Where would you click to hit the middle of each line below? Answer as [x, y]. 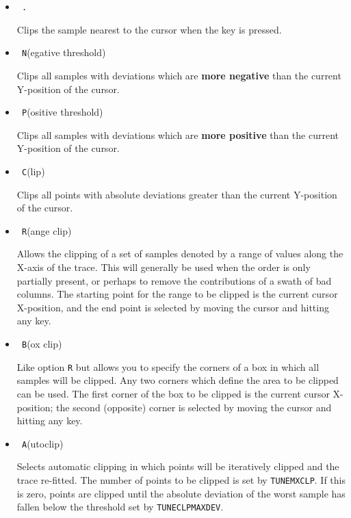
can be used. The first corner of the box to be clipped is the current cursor [173, 393]
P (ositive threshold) [62, 112]
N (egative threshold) [64, 52]
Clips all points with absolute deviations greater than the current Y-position [177, 194]
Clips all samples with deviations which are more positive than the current [178, 134]
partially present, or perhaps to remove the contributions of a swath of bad [174, 280]
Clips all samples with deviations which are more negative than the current [179, 75]
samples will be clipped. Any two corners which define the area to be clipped [178, 380]
